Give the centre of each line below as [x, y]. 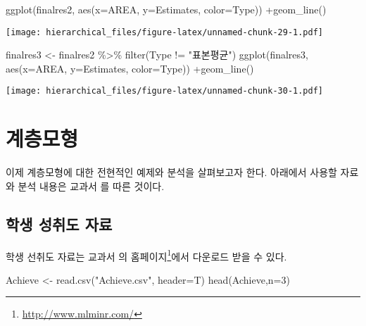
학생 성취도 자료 [59, 224]
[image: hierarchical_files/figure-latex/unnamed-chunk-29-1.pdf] [165, 32]
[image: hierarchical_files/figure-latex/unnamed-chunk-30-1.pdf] [165, 91]
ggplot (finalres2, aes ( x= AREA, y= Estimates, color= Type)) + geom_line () [166, 9]
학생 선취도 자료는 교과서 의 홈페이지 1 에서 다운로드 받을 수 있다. [146, 255]
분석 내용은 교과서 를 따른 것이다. [91, 186]
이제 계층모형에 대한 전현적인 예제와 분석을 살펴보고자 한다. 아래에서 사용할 [171, 172]
